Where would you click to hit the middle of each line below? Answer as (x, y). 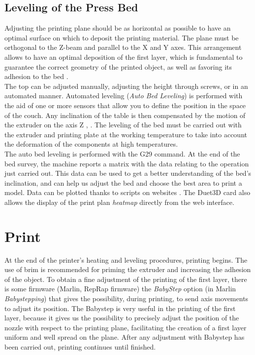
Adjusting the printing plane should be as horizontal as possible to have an (118, 28)
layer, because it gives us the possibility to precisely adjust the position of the (122, 318)
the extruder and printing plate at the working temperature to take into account (126, 134)
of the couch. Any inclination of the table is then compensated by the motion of (125, 115)
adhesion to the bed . (36, 76)
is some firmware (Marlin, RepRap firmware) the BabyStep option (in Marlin (120, 289)
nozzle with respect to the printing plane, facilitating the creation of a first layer (126, 327)
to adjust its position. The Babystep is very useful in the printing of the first (120, 308)
